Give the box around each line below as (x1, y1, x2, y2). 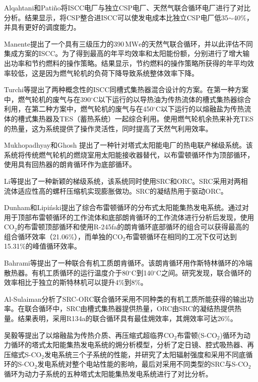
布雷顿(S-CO (177, 329, 217, 340)
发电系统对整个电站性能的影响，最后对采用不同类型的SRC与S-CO (37, 359, 249, 369)
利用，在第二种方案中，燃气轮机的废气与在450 (4, 104, 153, 114)
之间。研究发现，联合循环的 (161, 267, 252, 277)
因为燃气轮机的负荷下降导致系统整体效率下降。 (45, 67, 198, 78)
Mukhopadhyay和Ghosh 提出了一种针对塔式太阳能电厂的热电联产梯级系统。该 (4, 140, 253, 150)
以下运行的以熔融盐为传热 (160, 104, 244, 114)
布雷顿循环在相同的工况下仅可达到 (126, 231, 237, 241)
